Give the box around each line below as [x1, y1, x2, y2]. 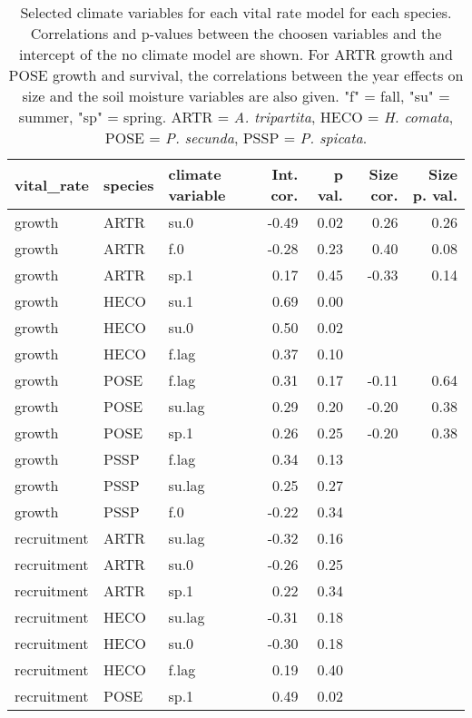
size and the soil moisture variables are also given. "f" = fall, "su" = [22, 85, 450, 106]
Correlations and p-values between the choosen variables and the [30, 23, 442, 44]
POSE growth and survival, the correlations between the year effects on [8, 64, 464, 85]
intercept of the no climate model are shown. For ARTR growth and [19, 44, 453, 64]
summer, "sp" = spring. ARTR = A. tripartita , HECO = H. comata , [18, 106, 454, 127]
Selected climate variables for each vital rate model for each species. [20, 2, 452, 23]
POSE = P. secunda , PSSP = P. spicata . [104, 127, 368, 148]
